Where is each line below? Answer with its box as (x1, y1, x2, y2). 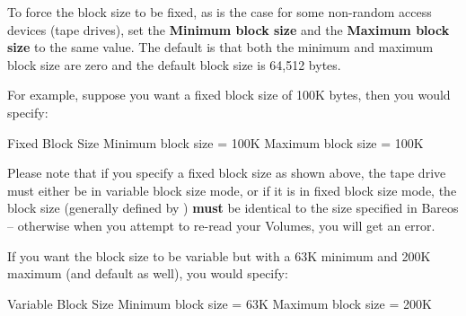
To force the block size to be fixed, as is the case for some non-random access (7, 3, 432, 21)
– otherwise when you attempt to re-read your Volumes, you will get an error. (7, 215, 435, 234)
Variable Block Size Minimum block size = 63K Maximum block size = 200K (7, 294, 432, 312)
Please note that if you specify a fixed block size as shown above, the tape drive (7, 163, 446, 182)
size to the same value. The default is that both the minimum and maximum (7, 38, 434, 57)
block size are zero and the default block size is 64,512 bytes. (7, 55, 341, 74)
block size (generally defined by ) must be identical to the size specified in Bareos (7, 198, 459, 217)
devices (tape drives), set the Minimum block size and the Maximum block (7, 20, 450, 39)
